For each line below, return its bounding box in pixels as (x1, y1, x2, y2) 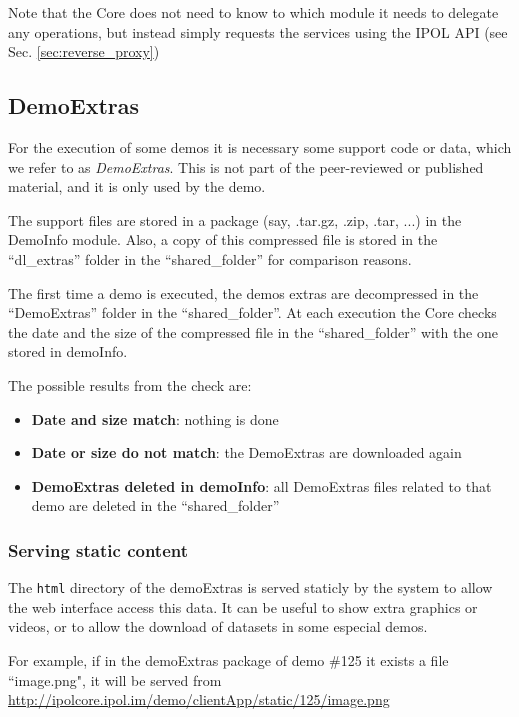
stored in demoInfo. (8, 341, 128, 362)
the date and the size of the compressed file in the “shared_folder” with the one (8, 321, 498, 342)
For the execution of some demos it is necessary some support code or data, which (8, 136, 512, 157)
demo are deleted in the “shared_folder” (31, 495, 280, 516)
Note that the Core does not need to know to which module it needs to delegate (8, 2, 499, 22)
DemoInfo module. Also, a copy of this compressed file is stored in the (8, 229, 438, 250)
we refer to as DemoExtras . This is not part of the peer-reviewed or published (8, 156, 484, 177)
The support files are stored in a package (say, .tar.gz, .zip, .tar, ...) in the (8, 209, 462, 230)
